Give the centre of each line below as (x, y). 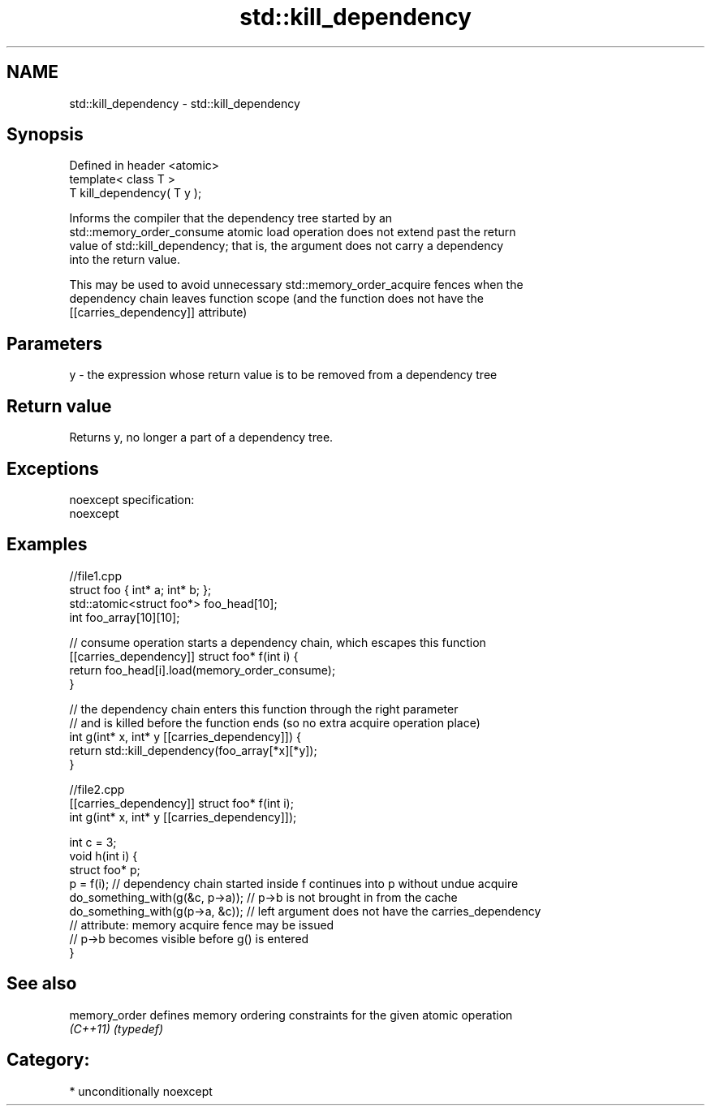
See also (42, 984)
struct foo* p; (105, 869)
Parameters (54, 343)
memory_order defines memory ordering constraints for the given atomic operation (291, 1015)
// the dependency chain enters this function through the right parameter (264, 709)
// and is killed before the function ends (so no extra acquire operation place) (275, 722)
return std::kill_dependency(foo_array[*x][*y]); (193, 750)
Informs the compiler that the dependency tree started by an (231, 218)
